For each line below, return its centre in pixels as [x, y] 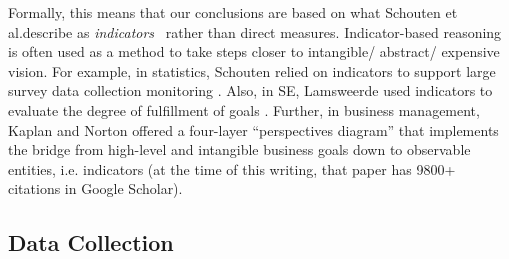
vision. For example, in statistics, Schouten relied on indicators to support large [252, 70]
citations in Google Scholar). [95, 188]
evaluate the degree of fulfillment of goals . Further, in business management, [244, 109]
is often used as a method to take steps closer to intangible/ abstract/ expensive [254, 51]
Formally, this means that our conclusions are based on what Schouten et [233, 12]
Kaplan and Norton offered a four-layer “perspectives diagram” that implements [253, 129]
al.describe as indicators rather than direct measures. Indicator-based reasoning [255, 31]
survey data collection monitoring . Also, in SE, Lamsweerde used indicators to [250, 90]
